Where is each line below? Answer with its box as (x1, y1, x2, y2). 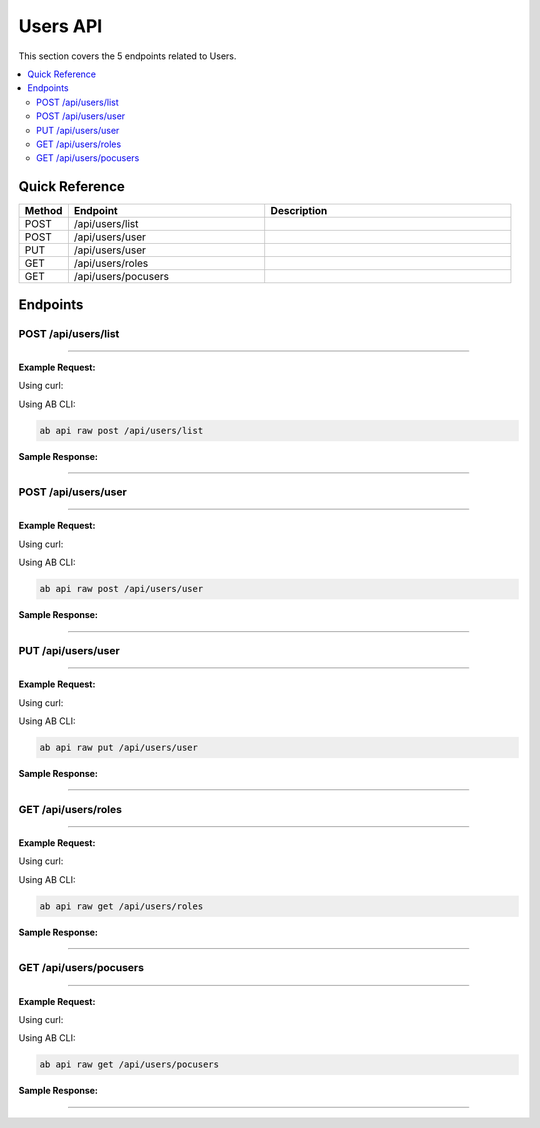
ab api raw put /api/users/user (39, 741, 199, 753)
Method (24, 204, 63, 218)
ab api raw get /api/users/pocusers (39, 1059, 220, 1070)
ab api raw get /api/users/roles (39, 900, 204, 912)
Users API (18, 15, 103, 37)
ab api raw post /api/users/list (39, 425, 204, 436)
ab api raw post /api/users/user (39, 583, 204, 595)
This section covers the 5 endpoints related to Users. (18, 50, 237, 62)
